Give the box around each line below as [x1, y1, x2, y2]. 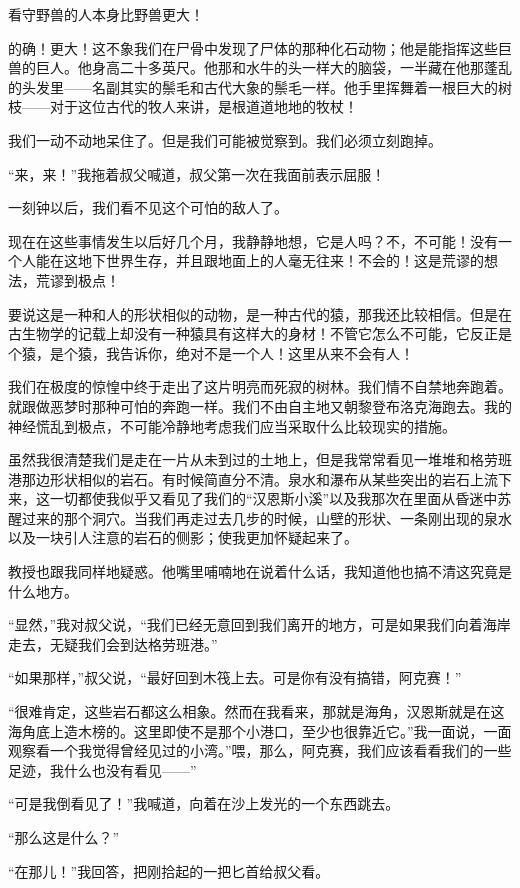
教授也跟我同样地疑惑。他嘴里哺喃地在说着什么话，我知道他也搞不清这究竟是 [8, 561, 512, 582]
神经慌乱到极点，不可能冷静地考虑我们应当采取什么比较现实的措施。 [8, 415, 456, 436]
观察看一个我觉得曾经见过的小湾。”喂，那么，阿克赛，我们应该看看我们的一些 [8, 740, 512, 761]
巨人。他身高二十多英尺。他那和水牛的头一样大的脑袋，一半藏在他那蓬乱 [35, 57, 512, 78]
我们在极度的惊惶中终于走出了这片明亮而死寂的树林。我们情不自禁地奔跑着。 [8, 376, 512, 397]
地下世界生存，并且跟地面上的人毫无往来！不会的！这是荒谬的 [77, 250, 484, 271]
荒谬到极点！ [35, 269, 120, 290]
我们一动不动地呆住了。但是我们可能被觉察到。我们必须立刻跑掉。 [8, 129, 442, 150]
